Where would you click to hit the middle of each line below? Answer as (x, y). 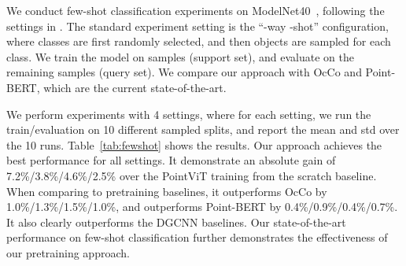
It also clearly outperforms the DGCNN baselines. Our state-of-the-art (176, 222)
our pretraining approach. (68, 252)
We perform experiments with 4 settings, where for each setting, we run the (189, 114)
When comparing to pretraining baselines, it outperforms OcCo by (167, 191)
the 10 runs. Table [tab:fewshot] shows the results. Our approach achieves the (194, 144)
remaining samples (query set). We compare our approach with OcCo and (184, 72)
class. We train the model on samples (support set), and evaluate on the (180, 56)
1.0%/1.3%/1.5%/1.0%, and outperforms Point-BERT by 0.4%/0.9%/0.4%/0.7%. (202, 207)
